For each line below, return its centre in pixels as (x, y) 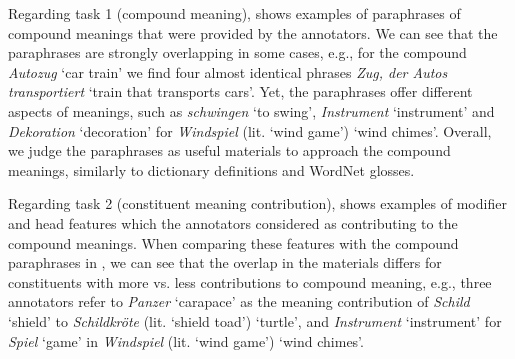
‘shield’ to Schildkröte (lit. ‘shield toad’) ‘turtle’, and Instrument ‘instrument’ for (255, 320)
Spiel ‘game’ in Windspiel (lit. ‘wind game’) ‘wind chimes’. (186, 340)
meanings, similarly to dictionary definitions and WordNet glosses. (211, 169)
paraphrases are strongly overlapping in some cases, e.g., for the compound (237, 52)
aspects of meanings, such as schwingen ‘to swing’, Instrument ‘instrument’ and (251, 110)
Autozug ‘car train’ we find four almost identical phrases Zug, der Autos (228, 71)
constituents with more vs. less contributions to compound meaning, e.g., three (250, 281)
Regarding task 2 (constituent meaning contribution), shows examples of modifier (257, 203)
